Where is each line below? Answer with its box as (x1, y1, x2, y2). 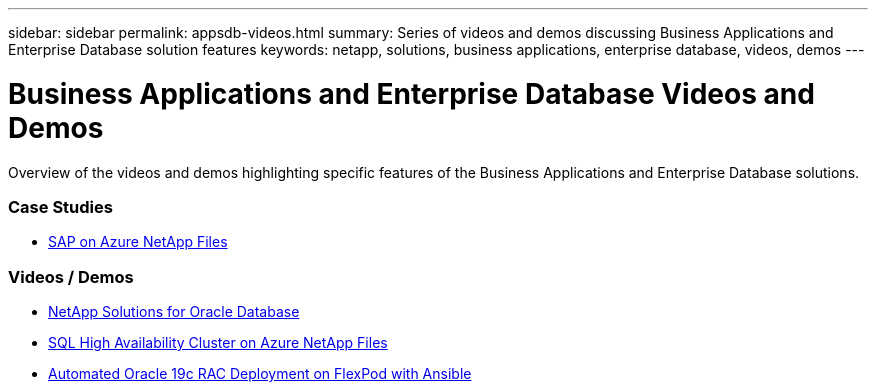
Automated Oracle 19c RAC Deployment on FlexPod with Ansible (48, 365, 472, 382)
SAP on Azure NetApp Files (48, 233, 228, 251)
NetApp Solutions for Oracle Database (48, 303, 300, 320)
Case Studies (8, 196, 113, 217)
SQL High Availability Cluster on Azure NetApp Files (48, 334, 388, 351)
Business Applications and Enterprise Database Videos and (8, 76, 815, 111)
